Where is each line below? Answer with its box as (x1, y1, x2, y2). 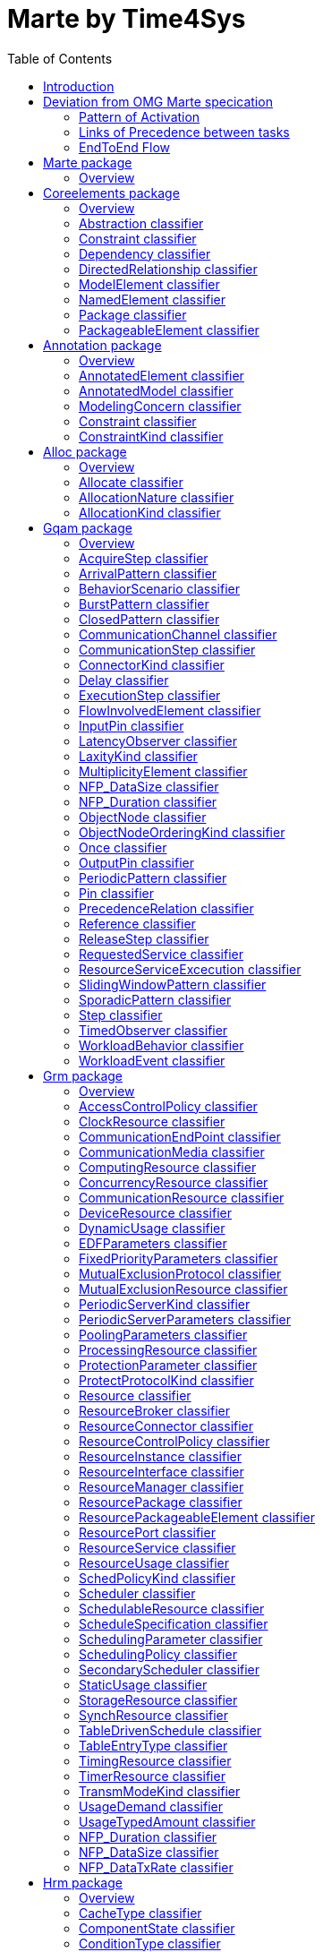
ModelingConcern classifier (79, 398, 242, 414)
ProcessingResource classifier (79, 1341, 258, 1357)
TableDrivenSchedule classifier (79, 1722, 262, 1738)
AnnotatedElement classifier (79, 367, 244, 383)
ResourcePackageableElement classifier (79, 1509, 316, 1525)
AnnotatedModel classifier (79, 382, 234, 398)
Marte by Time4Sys (7, 4, 246, 34)
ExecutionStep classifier (79, 687, 221, 703)
